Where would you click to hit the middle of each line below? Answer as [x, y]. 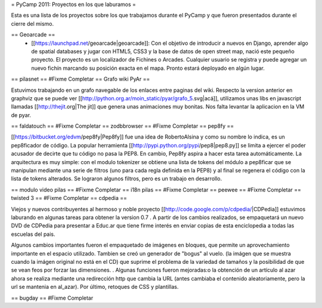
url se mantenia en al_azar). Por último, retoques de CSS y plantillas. [95, 287]
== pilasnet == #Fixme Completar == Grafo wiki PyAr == [80, 79]
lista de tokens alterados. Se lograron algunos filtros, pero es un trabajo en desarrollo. [117, 178]
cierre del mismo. [32, 23]
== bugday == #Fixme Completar [52, 298]
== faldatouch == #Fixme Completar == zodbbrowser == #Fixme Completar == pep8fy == [123, 126]
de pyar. [21, 115]
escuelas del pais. [33, 234]
